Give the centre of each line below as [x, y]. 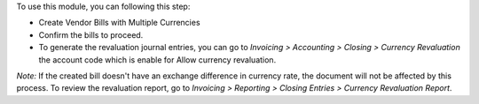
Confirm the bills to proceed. [91, 34]
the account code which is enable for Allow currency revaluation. [157, 59]
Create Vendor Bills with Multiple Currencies [119, 23]
